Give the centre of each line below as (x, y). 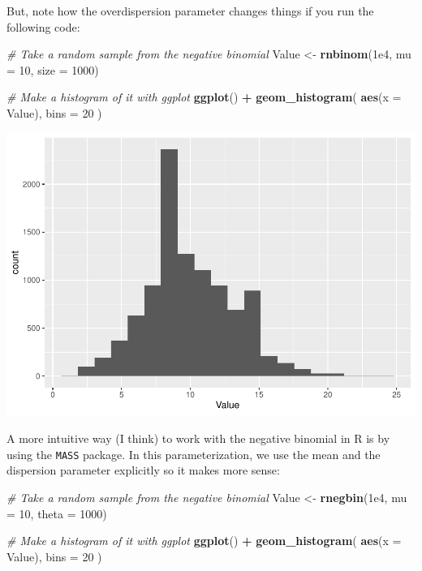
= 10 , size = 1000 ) (53, 69)
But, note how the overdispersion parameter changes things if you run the (190, 11)
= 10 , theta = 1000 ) (57, 513)
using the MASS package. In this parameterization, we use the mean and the (194, 454)
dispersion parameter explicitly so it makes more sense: (143, 470)
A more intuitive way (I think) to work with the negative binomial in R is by (198, 438)
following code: (43, 26)
